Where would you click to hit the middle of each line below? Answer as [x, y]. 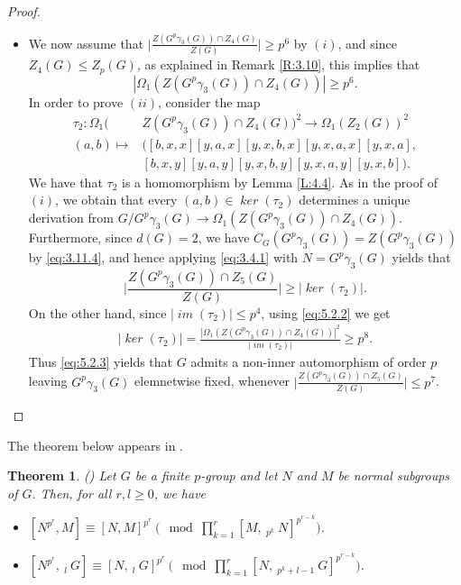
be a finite [162, 475]
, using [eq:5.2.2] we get [326, 312]
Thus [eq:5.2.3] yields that [101, 361]
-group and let [239, 475]
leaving [48, 381]
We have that [65, 182]
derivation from [71, 218]
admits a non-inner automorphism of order [309, 361]
